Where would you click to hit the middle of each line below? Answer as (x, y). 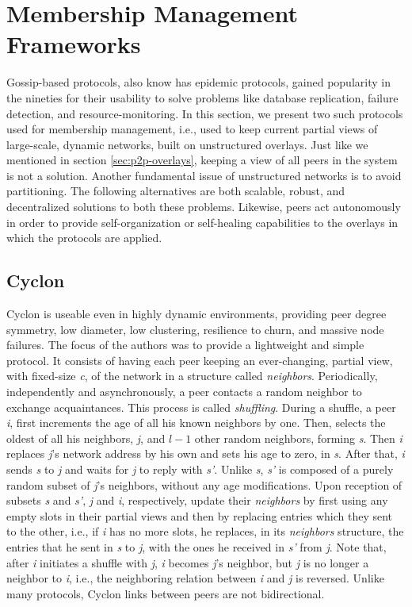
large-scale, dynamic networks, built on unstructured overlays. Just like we (187, 144)
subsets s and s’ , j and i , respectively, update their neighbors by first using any (197, 500)
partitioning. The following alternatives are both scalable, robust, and (176, 191)
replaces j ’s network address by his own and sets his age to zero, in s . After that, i (206, 453)
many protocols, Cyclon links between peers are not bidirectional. (166, 593)
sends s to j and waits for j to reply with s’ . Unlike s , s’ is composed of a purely (200, 469)
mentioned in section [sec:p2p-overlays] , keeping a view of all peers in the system (202, 160)
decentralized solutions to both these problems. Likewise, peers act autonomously (204, 207)
